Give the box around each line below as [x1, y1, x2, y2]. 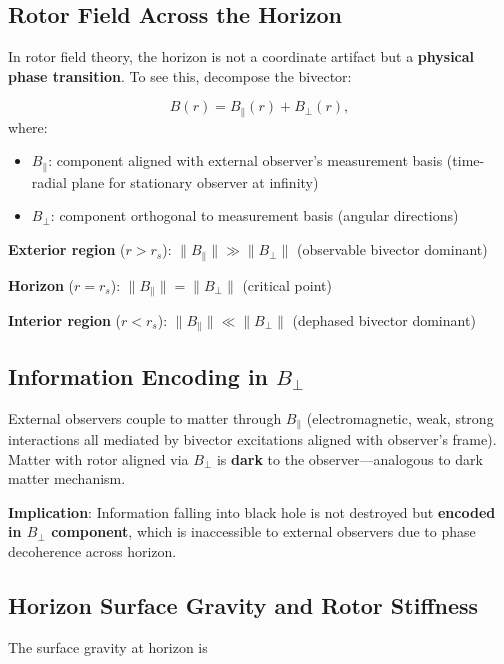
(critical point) [242, 274, 332, 295]
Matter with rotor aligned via [8, 448, 189, 469]
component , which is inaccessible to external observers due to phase [51, 521, 476, 542]
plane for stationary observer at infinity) [71, 171, 319, 192]
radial [31, 171, 67, 192]
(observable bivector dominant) [297, 239, 488, 260]
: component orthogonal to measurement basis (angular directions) [50, 205, 459, 226]
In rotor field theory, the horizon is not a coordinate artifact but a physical [8, 46, 475, 67]
